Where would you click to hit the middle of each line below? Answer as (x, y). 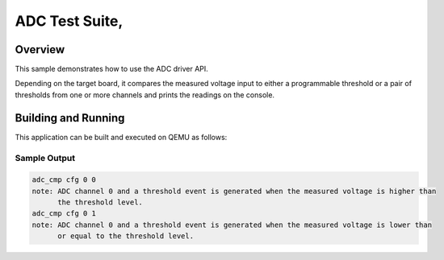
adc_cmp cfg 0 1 (64, 214)
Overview (40, 50)
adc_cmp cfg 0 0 (64, 180)
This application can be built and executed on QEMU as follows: (121, 137)
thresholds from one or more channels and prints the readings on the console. (145, 95)
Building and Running (70, 118)
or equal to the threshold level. (126, 236)
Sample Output (45, 158)
